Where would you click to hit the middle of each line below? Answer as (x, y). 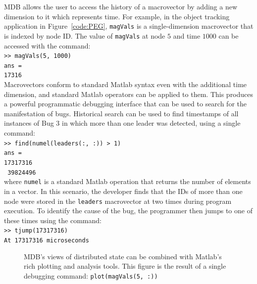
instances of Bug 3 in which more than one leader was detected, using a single (122, 123)
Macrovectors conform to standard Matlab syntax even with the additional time (126, 84)
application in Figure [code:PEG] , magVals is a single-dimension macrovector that (129, 26)
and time (187, 35)
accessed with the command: (47, 45)
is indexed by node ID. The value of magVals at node (85, 35)
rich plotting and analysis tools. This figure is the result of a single (125, 266)
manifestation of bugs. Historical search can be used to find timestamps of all (121, 113)
